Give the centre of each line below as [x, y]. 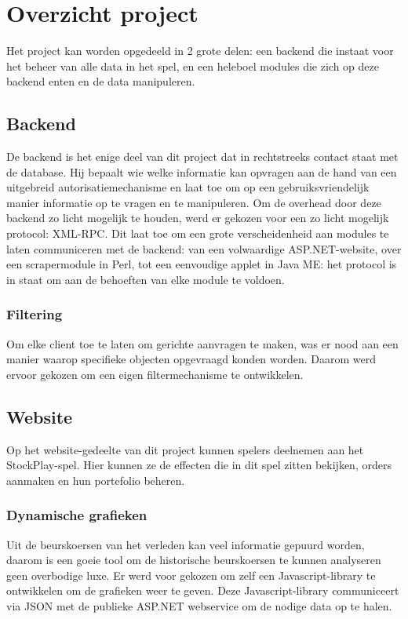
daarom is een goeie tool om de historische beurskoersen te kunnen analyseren [194, 560]
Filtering [35, 314]
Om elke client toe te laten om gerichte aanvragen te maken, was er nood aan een [202, 343]
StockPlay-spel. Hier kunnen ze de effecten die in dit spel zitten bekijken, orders [199, 465]
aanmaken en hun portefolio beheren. [96, 480]
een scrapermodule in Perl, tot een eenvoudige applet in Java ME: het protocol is [202, 264]
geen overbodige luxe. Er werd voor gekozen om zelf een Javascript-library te [191, 575]
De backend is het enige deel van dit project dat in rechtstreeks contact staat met [202, 157]
